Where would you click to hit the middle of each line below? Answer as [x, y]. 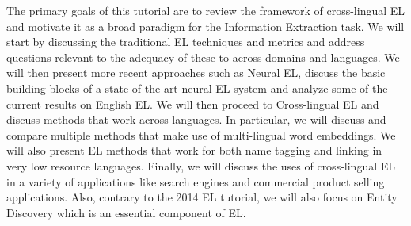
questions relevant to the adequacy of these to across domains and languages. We [203, 57]
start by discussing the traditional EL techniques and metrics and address [186, 42]
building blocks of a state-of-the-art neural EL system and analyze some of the [197, 88]
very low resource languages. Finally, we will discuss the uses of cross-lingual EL [201, 165]
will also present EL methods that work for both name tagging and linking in [194, 150]
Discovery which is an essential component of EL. [126, 212]
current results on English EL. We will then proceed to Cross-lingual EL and [193, 103]
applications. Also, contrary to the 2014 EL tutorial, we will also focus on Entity [202, 197]
